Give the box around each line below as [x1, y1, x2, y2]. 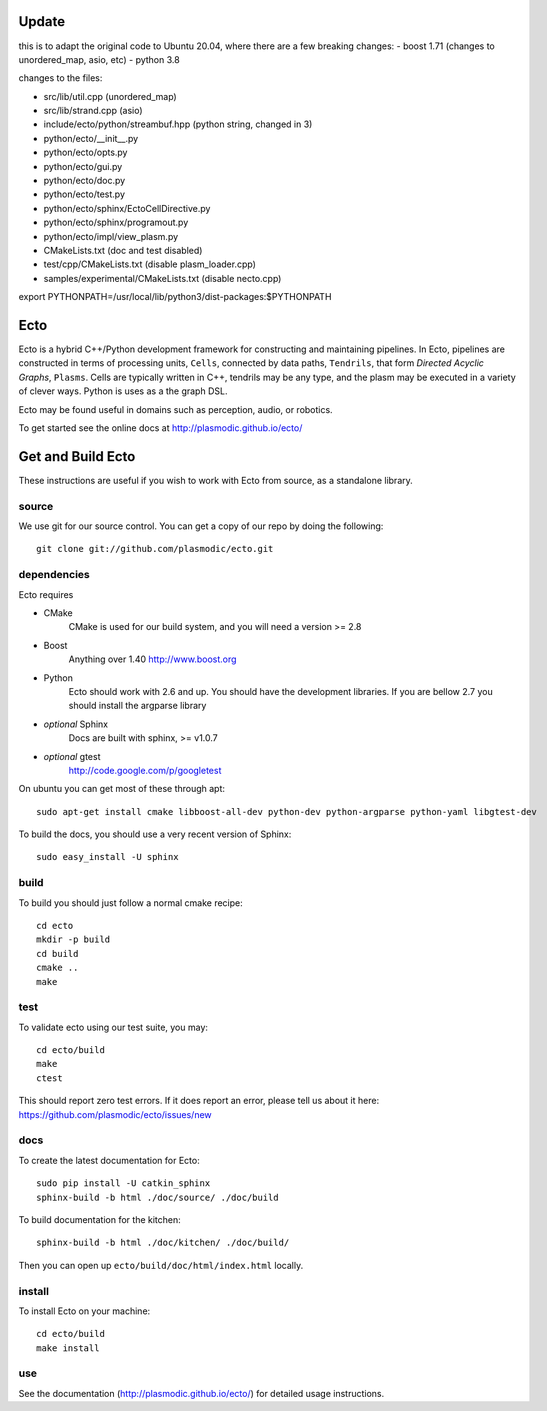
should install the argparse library [68, 700, 207, 712]
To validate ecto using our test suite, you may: [18, 1021, 209, 1033]
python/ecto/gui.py [43, 160, 123, 172]
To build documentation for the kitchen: [18, 1213, 182, 1225]
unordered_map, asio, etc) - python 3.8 [18, 53, 180, 65]
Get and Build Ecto [18, 448, 136, 465]
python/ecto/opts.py [43, 146, 128, 159]
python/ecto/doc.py [43, 175, 126, 187]
